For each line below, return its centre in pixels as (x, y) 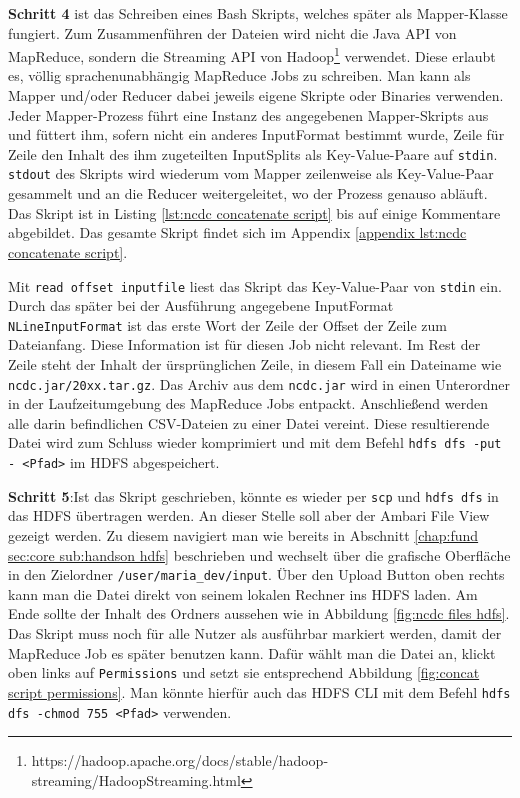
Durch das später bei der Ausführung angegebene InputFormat (201, 305)
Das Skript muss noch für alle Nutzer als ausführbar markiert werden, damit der (255, 633)
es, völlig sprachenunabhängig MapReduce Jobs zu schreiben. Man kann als (239, 75)
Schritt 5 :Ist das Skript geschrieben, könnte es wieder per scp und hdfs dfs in (253, 495)
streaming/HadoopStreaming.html (136, 779)
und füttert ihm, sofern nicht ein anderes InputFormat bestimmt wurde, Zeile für (256, 134)
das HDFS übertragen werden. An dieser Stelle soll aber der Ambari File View (249, 515)
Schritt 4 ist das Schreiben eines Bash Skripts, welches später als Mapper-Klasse (258, 13)
